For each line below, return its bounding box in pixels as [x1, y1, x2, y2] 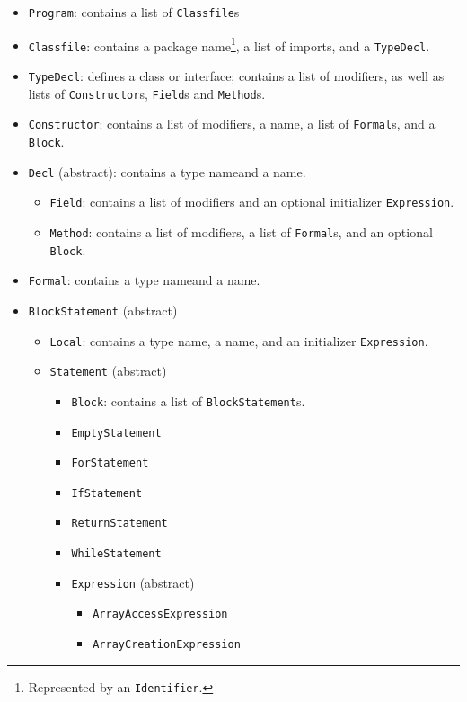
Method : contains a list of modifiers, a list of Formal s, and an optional [49, 222, 433, 241]
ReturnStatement [71, 517, 168, 530]
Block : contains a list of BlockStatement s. [71, 391, 305, 410]
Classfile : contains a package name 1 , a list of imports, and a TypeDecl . [28, 33, 430, 55]
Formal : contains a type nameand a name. [28, 271, 260, 289]
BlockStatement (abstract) [28, 300, 178, 319]
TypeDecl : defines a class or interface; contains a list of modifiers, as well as [28, 66, 445, 84]
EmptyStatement [71, 426, 162, 440]
